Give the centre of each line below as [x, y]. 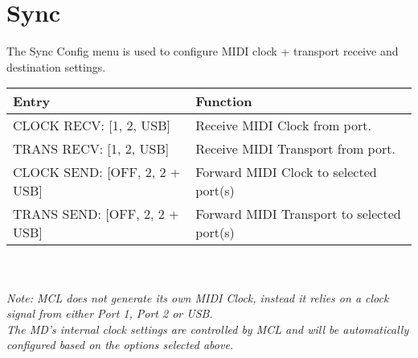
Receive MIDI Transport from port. [295, 149]
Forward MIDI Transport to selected [298, 214]
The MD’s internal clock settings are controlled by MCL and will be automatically [208, 329]
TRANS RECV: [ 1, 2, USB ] [91, 149]
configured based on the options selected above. [120, 345]
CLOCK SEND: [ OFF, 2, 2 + [97, 172]
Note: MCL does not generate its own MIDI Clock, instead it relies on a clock [198, 297]
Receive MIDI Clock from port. [283, 126]
